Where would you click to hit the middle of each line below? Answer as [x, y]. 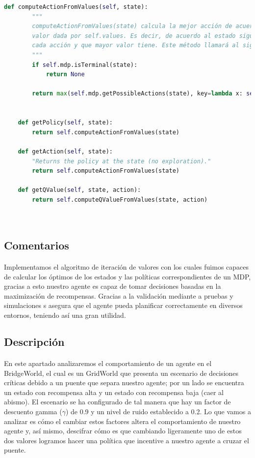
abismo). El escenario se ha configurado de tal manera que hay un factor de [117, 402]
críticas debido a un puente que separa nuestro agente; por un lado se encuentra [124, 382]
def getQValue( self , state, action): [79, 190]
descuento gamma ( [33, 411]
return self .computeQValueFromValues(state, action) [120, 199]
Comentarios [37, 245]
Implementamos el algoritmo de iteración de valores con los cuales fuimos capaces [127, 267]
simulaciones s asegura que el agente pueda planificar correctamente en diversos [123, 305]
